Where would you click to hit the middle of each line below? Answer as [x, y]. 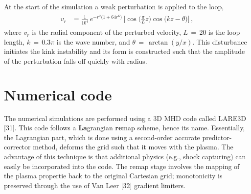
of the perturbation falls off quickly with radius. [76, 61]
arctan [159, 42]
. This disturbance [220, 41]
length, [14, 41]
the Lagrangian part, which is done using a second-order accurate [102, 137]
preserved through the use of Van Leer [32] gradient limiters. [95, 185]
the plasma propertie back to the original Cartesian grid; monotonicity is [113, 176]
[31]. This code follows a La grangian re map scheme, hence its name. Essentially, [125, 128]
